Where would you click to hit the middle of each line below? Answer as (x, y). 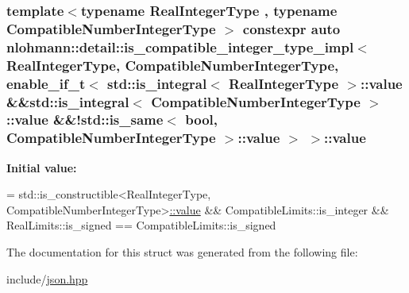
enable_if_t (46, 83)
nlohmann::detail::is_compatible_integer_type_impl (180, 46)
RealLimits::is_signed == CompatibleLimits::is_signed (141, 225)
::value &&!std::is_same (85, 120)
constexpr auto (291, 28)
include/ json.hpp (47, 278)
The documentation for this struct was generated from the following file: (182, 252)
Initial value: (42, 167)
